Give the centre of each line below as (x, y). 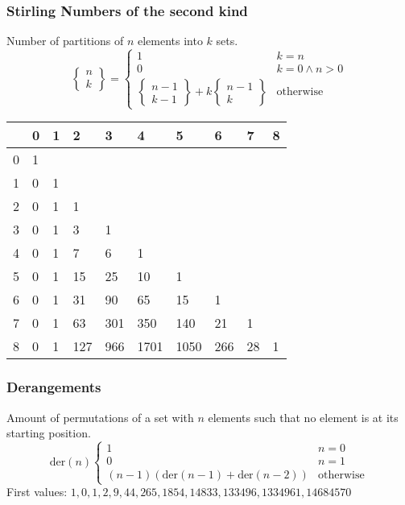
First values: (37, 492)
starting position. (49, 433)
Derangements (54, 387)
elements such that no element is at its (303, 417)
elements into (170, 41)
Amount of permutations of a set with (100, 417)
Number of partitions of (65, 41)
